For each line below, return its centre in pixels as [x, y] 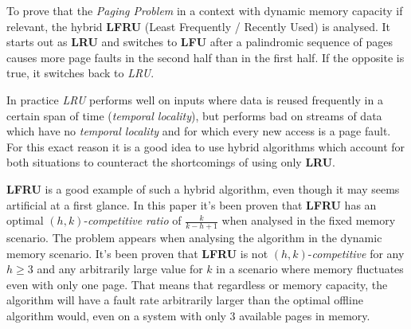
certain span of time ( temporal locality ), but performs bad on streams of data [194, 115]
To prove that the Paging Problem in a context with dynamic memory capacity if [205, 10]
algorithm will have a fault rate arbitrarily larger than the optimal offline [185, 300]
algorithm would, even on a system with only [116, 315]
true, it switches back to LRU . [80, 73]
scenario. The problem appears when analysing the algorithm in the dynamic [194, 237]
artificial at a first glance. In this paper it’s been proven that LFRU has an [192, 204]
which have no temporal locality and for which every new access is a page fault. [199, 131]
